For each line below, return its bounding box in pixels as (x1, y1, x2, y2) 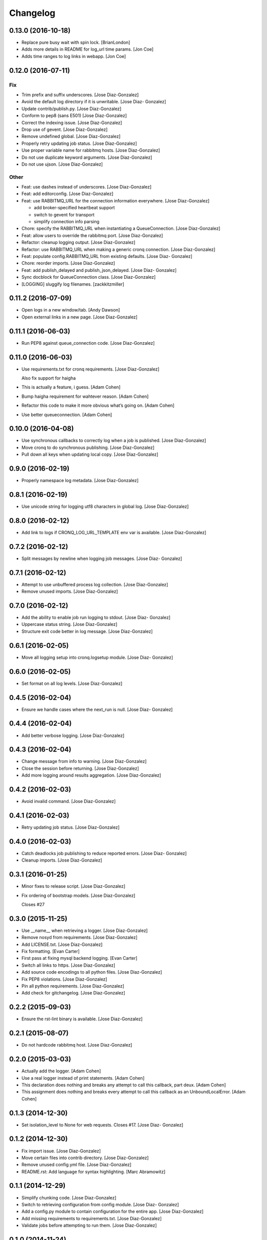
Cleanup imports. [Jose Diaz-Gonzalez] (21, 857, 102, 863)
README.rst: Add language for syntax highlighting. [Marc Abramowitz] (21, 1169, 166, 1175)
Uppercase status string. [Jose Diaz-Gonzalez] (21, 621, 118, 627)
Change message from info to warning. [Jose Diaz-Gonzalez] (21, 758, 147, 764)
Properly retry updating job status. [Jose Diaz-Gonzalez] (21, 140, 137, 146)
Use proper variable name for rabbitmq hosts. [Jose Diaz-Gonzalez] (21, 147, 160, 153)
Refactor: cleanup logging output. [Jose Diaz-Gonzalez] (21, 240, 135, 246)
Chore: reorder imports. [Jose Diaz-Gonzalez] (21, 260, 115, 266)
